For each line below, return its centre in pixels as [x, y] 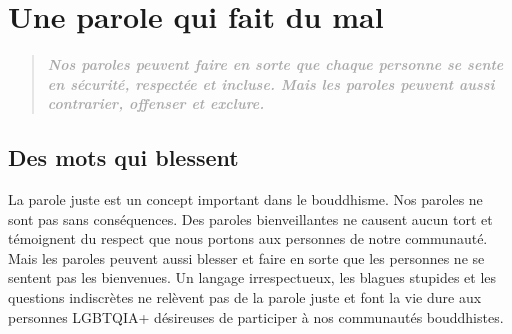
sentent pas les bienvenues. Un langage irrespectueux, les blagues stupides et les [252, 277]
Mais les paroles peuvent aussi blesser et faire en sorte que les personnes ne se [246, 257]
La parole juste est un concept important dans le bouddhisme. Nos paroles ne [245, 199]
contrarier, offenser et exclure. [156, 103]
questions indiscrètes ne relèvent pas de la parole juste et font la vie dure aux [245, 297]
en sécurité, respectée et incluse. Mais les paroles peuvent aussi [271, 83]
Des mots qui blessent [123, 157]
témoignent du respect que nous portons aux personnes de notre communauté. [248, 238]
